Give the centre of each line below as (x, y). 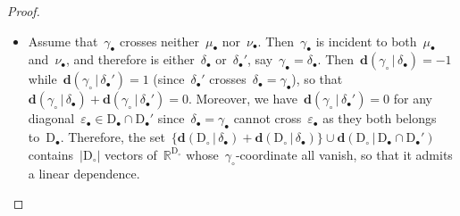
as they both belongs (380, 118)
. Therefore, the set (113, 137)
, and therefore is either (130, 59)
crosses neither (159, 41)
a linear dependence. (84, 173)
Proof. (24, 11)
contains (51, 154)
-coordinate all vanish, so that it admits (344, 154)
